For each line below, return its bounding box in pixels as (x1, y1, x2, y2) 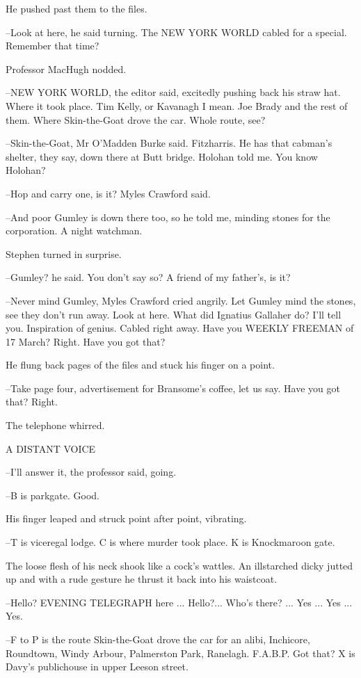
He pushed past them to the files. (6, 1, 147, 15)
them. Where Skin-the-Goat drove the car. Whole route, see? (6, 112, 266, 127)
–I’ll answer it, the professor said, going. (6, 465, 177, 479)
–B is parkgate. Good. (6, 487, 99, 502)
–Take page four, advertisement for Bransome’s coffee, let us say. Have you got (6, 380, 340, 395)
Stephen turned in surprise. (6, 246, 122, 261)
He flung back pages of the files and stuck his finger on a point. (6, 357, 275, 372)
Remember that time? (6, 38, 99, 53)
